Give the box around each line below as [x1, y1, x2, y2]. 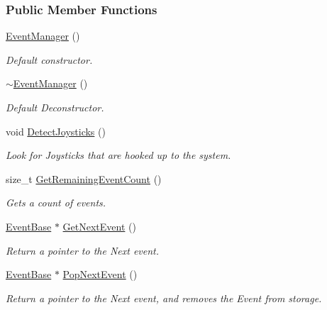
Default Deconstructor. [6, 100, 104, 114]
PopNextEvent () [62, 267, 138, 282]
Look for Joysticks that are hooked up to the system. [6, 148, 231, 162]
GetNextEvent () [62, 218, 136, 233]
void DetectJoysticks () [6, 123, 106, 138]
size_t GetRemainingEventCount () [6, 171, 162, 186]
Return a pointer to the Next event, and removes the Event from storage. [6, 290, 322, 305]
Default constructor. [6, 52, 93, 67]
